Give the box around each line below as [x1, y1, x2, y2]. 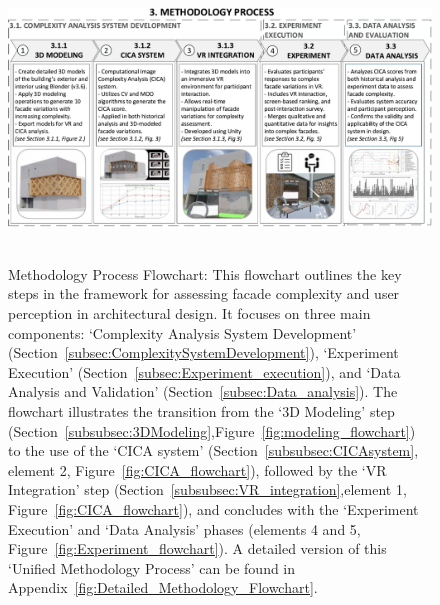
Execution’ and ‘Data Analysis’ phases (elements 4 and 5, [8, 518, 361, 539]
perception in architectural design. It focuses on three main [8, 303, 371, 323]
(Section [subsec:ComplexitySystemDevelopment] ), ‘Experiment [8, 342, 399, 363]
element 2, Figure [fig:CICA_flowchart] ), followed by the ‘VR [8, 459, 387, 480]
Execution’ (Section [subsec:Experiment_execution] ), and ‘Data [8, 361, 401, 382]
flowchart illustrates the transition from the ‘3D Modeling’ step [8, 400, 395, 421]
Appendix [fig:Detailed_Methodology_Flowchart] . [8, 577, 318, 598]
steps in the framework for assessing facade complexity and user [8, 283, 400, 304]
